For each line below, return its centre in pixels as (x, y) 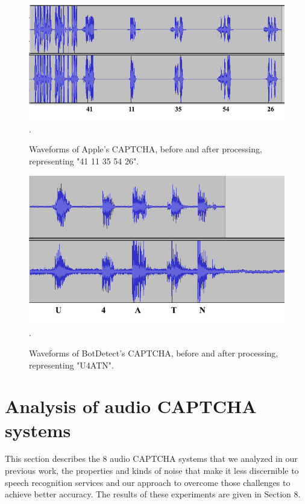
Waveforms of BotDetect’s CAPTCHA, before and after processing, (154, 353)
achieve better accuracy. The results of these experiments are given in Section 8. (153, 494)
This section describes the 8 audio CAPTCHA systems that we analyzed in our (151, 459)
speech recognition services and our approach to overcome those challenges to (148, 482)
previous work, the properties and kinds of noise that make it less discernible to (152, 471)
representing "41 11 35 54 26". (84, 161)
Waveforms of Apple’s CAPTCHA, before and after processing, (146, 149)
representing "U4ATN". (71, 365)
